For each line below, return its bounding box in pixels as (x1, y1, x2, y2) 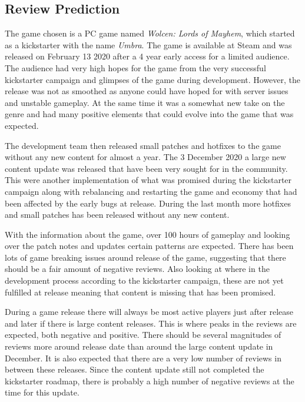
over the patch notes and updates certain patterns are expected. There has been (5, 240, 294, 252)
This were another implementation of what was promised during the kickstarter (5, 174, 292, 186)
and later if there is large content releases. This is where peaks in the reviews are (5, 317, 297, 329)
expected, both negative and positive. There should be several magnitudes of (5, 328, 281, 341)
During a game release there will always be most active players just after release (5, 305, 294, 318)
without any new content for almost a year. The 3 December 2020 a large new (5, 151, 286, 163)
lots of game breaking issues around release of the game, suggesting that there (5, 251, 286, 263)
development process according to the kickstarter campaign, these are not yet (5, 274, 284, 287)
